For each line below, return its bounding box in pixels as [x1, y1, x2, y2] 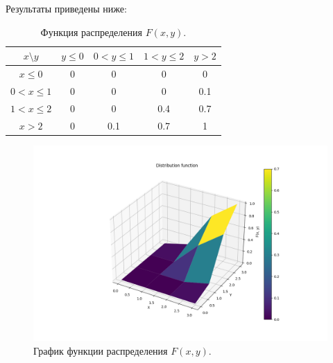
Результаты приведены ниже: [6, 1, 127, 15]
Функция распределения [40, 24, 142, 39]
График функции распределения [33, 343, 168, 357]
